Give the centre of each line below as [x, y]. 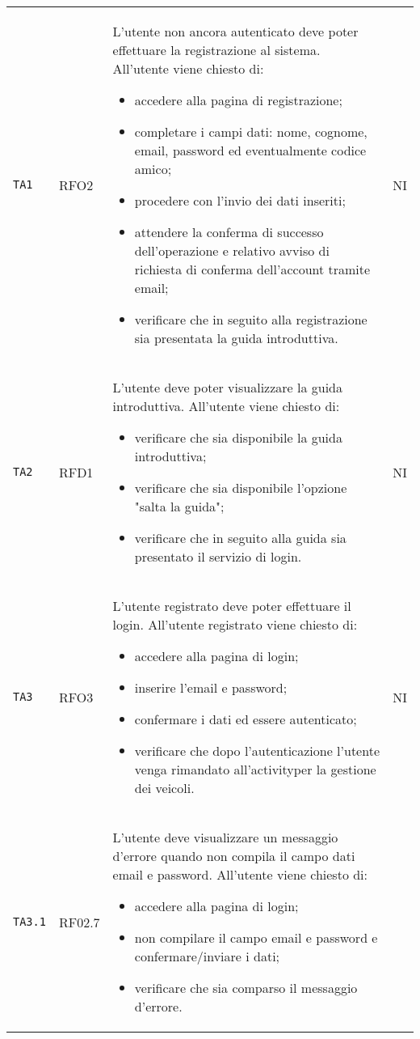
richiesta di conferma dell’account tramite [252, 269]
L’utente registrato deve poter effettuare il [232, 606]
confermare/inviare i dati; [207, 956]
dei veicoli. [164, 788]
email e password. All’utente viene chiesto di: [240, 874]
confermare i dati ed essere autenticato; [246, 719]
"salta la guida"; [179, 506]
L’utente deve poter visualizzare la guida [228, 387]
